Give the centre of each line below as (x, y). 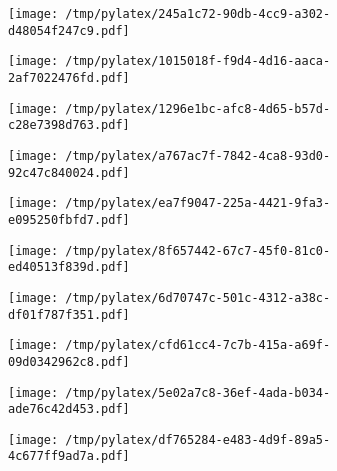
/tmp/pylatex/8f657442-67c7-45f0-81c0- (198, 250)
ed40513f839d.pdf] (69, 267)
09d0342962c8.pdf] (69, 361)
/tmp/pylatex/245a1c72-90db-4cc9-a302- (198, 14)
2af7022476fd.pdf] (69, 77)
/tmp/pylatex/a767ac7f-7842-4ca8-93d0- (198, 155)
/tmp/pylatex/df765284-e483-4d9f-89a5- (198, 439)
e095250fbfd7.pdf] (69, 219)
